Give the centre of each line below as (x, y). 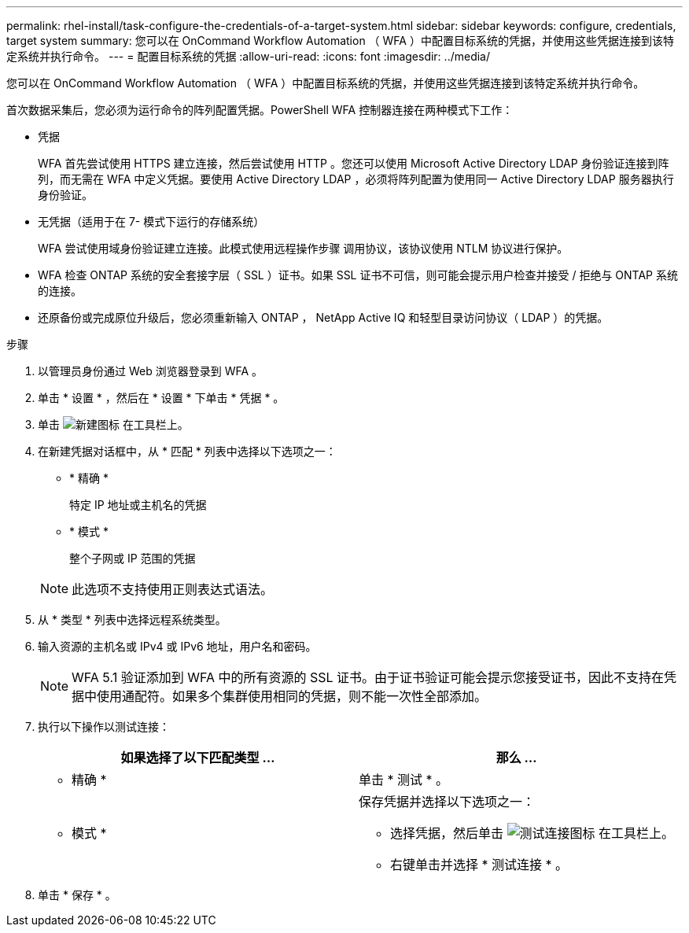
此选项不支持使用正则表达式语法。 (173, 589)
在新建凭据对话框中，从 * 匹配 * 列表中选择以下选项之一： (187, 451)
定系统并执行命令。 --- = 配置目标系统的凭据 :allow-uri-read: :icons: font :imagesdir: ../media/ (249, 56)
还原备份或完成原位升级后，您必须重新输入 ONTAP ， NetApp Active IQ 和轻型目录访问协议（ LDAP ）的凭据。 (323, 317)
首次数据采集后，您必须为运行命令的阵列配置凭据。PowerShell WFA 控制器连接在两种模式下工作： (260, 110)
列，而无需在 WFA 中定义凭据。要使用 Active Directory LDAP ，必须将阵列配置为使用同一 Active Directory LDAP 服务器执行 (356, 179)
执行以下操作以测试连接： (104, 726)
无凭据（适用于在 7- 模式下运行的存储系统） (151, 221)
